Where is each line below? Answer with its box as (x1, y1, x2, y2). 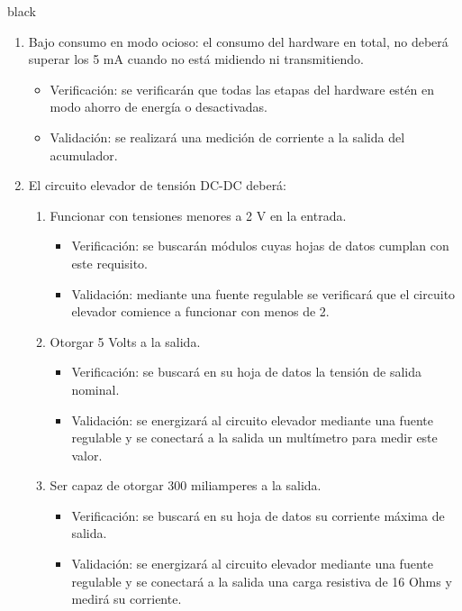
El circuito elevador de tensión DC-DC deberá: (28, 176, 287, 195)
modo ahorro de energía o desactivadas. (50, 97, 267, 116)
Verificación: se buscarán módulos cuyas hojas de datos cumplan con (71, 236, 449, 255)
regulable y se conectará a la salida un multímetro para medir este (71, 428, 438, 447)
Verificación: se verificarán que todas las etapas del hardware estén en (50, 79, 434, 98)
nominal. (71, 379, 120, 398)
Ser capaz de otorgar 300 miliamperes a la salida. (50, 476, 322, 495)
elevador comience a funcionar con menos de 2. (71, 302, 330, 321)
